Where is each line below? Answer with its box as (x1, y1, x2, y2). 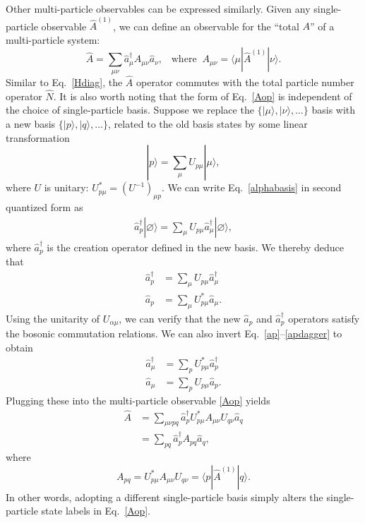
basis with (311, 102, 356, 117)
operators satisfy (288, 311, 360, 325)
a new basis (6, 116, 56, 131)
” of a (310, 18, 335, 33)
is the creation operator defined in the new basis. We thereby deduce (47, 239, 345, 254)
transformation (6, 130, 70, 145)
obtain (6, 339, 33, 354)
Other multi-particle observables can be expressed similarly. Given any (6, 1, 311, 16)
